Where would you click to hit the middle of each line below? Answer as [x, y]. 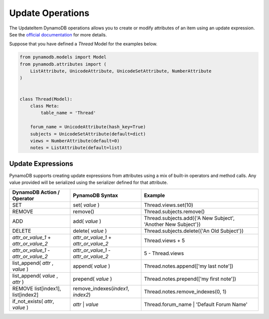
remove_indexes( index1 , [101, 288]
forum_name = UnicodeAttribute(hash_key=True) [88, 127]
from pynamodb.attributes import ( [63, 64]
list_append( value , [35, 276]
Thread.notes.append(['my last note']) [189, 266]
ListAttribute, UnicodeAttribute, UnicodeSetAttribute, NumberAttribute [121, 71]
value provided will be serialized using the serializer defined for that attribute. [88, 182]
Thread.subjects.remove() [174, 211]
